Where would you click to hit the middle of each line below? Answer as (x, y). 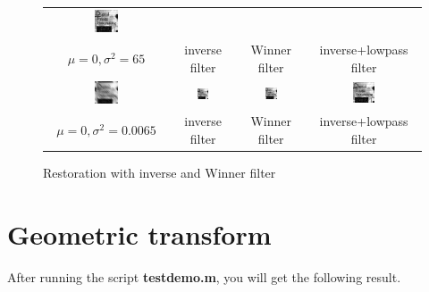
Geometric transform (139, 234)
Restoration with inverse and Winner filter (160, 172)
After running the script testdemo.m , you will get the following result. (204, 276)
